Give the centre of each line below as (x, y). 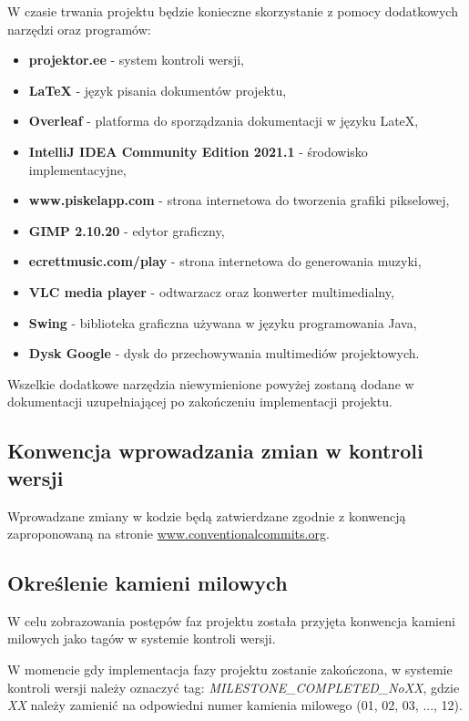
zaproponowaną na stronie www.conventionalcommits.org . (168, 534)
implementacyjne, (77, 169)
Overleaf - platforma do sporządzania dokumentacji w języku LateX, (224, 121)
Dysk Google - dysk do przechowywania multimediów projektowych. (224, 353)
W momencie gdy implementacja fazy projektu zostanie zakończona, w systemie (230, 669)
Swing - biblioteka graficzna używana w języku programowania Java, (223, 322)
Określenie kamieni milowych (148, 583)
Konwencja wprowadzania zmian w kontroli (215, 451)
